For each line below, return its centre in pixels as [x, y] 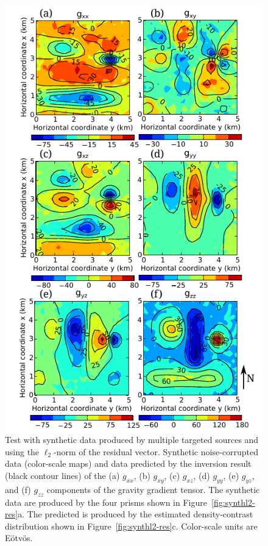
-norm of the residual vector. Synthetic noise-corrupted [156, 451]
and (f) [18, 489]
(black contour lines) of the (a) [62, 475]
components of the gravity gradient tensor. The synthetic [153, 489]
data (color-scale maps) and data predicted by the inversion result [128, 463]
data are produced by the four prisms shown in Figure [106, 502]
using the [22, 451]
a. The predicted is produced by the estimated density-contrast [136, 514]
